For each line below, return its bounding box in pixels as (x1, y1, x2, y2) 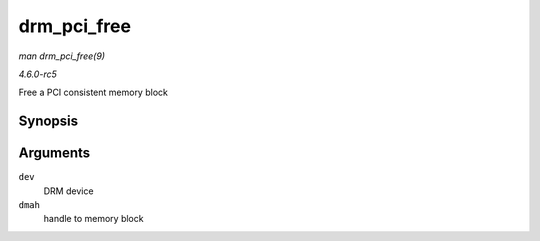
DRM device (43, 185, 94, 197)
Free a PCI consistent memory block (18, 86, 169, 99)
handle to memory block (43, 213, 144, 225)
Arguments (18, 145, 91, 162)
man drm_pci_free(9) (18, 50, 105, 62)
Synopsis (18, 113, 79, 130)
